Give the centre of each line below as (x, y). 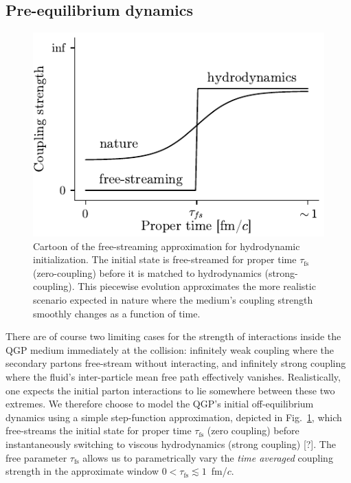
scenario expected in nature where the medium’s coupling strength (173, 299)
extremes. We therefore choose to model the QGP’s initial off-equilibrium (160, 404)
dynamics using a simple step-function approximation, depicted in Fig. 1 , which (174, 417)
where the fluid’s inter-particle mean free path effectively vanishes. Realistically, (173, 376)
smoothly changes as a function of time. (117, 313)
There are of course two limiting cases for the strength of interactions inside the (173, 336)
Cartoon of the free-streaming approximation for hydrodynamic (167, 246)
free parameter (36, 457)
